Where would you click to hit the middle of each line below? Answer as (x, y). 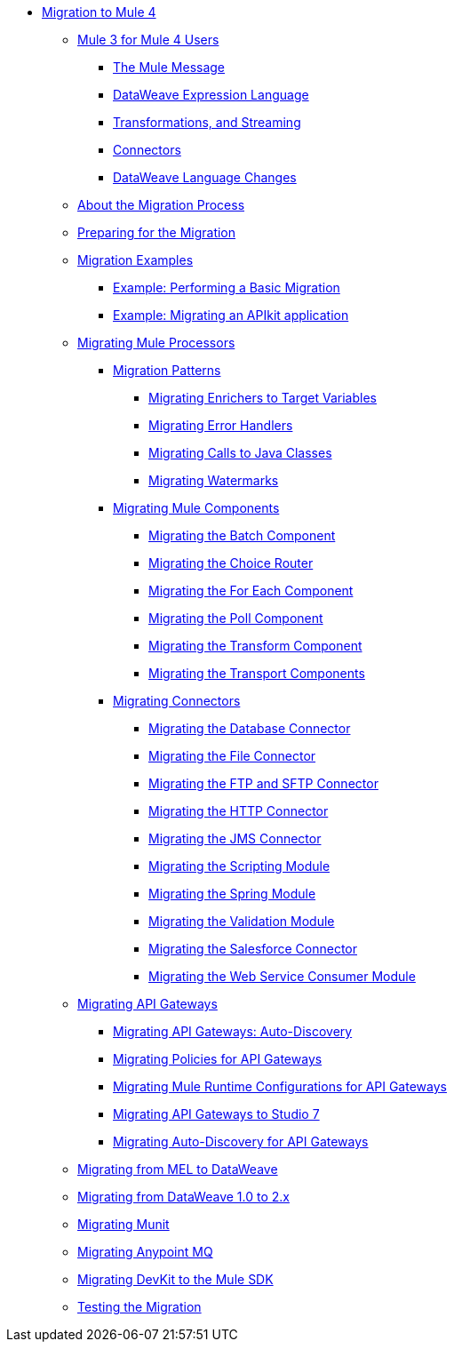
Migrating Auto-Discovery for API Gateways (241, 1141)
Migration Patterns (167, 370)
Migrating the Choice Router (231, 563)
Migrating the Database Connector (250, 728)
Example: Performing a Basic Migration (227, 287)
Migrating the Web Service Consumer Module (282, 976)
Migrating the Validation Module (242, 921)
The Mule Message (169, 67)
